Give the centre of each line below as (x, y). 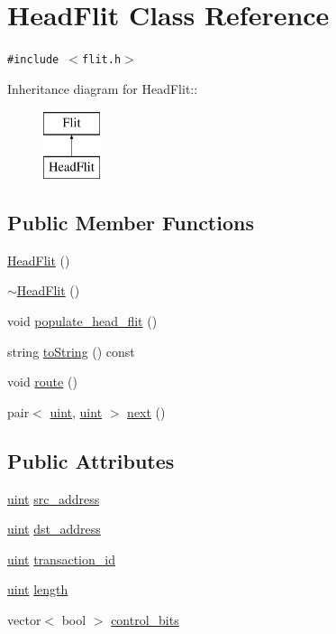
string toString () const (71, 351)
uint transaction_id (61, 559)
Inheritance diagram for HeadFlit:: (103, 88)
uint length (38, 589)
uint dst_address (54, 529)
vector (24, 619)
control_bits (145, 619)
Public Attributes (91, 460)
